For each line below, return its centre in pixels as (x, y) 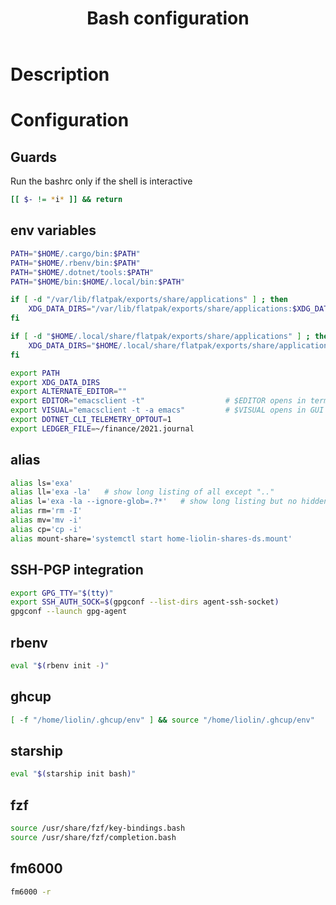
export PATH (35, 373)
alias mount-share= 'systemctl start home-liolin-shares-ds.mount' (151, 538)
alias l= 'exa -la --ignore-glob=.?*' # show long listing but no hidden (169, 502)
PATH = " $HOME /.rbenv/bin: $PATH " (75, 263)
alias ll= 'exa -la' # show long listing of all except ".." (142, 492)
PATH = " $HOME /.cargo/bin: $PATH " (75, 253)
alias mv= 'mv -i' (46, 520)
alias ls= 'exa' (42, 483)
